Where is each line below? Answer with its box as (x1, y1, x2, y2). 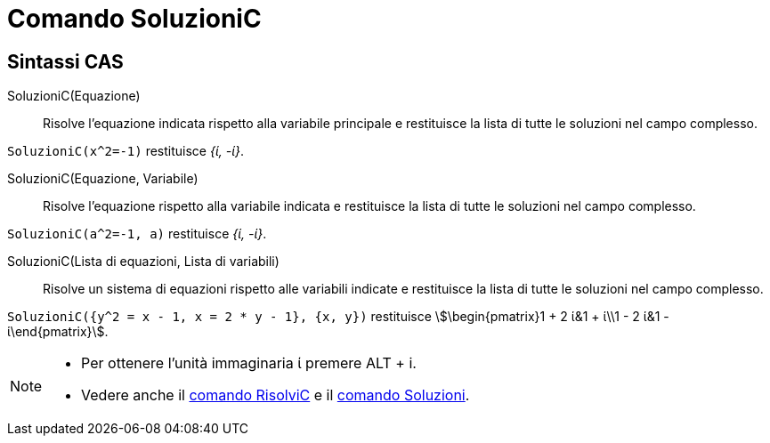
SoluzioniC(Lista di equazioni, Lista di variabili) (7, 254, 280, 270)
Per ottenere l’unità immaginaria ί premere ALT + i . (81, 354, 417, 373)
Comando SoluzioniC (7, 4, 262, 34)
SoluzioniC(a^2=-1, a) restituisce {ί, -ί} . (7, 226, 267, 242)
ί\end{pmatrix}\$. (7, 324, 109, 340)
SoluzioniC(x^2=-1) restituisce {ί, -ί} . (7, 143, 245, 159)
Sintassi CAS (7, 50, 124, 73)
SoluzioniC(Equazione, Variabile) (7, 171, 199, 187)
